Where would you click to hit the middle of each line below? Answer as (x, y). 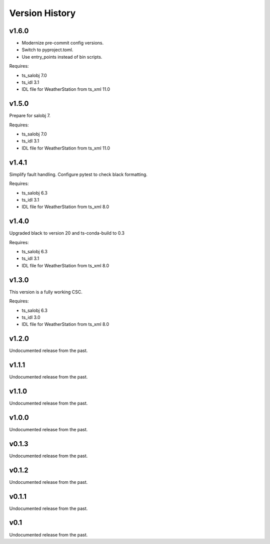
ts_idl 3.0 (31, 317)
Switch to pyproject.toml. (47, 50)
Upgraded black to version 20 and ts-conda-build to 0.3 (67, 233)
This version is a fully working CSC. (46, 292)
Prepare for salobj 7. (30, 116)
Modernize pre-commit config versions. (63, 43)
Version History (42, 13)
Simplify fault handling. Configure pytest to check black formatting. (78, 174)
